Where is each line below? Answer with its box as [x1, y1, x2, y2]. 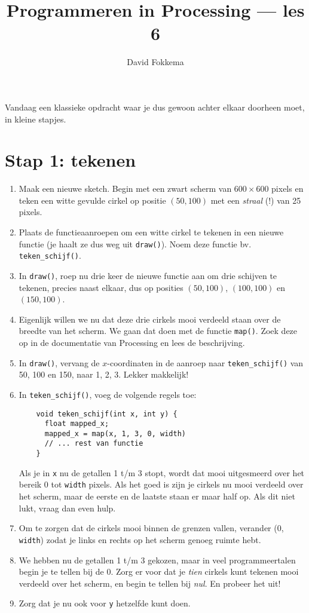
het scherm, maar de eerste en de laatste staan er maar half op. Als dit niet [19, 490, 295, 502]
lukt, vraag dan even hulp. [19, 501, 116, 514]
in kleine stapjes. [5, 112, 66, 125]
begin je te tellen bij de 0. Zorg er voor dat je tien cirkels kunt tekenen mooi [19, 565, 299, 578]
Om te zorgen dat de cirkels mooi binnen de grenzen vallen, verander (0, [19, 522, 284, 534]
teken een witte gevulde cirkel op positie [19, 194, 166, 206]
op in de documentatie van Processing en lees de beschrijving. [19, 336, 245, 348]
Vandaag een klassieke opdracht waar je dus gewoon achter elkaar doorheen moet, [5, 100, 305, 113]
